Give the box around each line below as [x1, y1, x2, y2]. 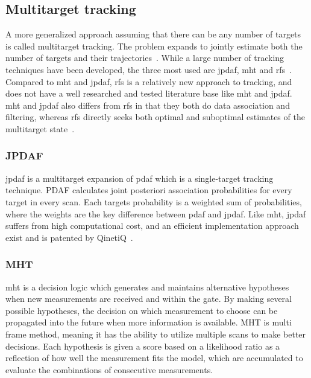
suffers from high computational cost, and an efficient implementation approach [5, 219, 299, 232]
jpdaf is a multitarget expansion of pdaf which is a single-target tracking [5, 171, 274, 184]
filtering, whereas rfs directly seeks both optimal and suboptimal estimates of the [5, 111, 305, 123]
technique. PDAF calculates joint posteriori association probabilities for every [5, 184, 292, 196]
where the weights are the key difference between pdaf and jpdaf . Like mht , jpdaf [5, 207, 306, 220]
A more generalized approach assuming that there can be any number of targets [5, 28, 301, 40]
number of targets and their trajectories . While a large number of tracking [5, 51, 284, 64]
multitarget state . [5, 122, 75, 135]
